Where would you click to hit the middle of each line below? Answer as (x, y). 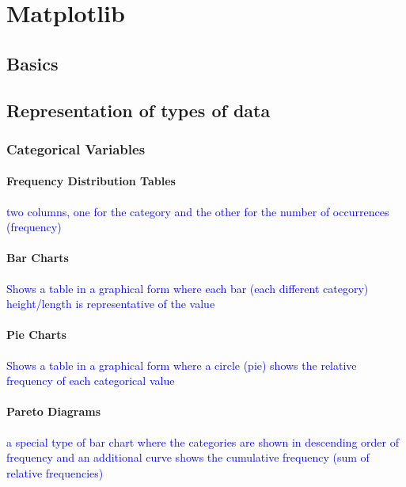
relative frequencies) (55, 472)
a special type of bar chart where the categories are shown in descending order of (203, 441)
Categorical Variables (76, 148)
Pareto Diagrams (53, 411)
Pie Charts (36, 335)
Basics (32, 63)
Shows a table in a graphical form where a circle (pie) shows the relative (182, 365)
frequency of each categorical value (91, 380)
